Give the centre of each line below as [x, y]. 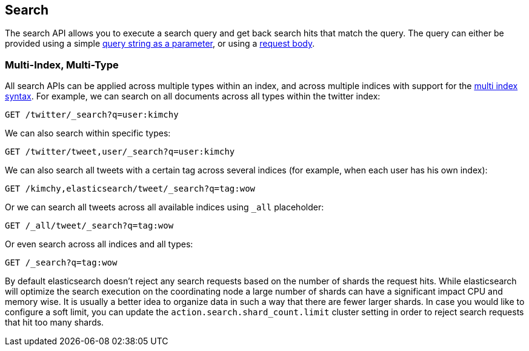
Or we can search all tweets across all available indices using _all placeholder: [165, 207]
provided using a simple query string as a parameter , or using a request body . [160, 44]
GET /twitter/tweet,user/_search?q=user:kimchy [120, 152]
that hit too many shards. [55, 323]
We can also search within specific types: [88, 133]
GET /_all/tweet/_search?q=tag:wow [89, 226]
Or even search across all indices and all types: [99, 244]
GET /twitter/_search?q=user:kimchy [92, 115]
